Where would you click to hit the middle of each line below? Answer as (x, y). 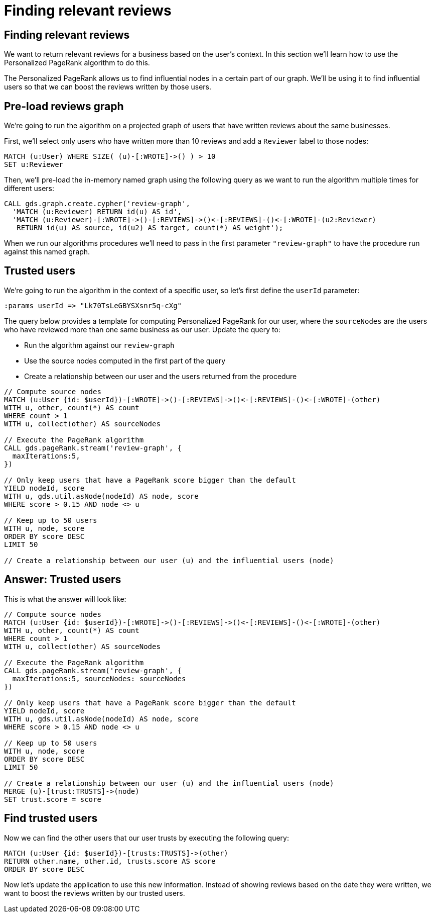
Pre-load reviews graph (64, 106)
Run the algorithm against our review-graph (99, 345)
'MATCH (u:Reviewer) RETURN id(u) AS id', (97, 212)
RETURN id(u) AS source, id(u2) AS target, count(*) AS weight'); (150, 228)
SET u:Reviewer (34, 165)
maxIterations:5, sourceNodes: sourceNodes (99, 678)
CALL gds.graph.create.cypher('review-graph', (97, 204)
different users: (29, 189)
